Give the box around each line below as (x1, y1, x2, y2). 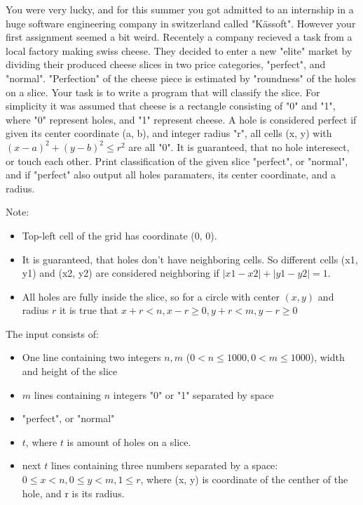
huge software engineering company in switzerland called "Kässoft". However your (6, 15, 356, 30)
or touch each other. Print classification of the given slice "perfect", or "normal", (6, 153, 348, 168)
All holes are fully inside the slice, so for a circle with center (22, 289, 280, 303)
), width (310, 350, 345, 365)
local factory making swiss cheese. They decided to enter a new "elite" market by (6, 43, 352, 58)
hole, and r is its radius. (22, 485, 125, 500)
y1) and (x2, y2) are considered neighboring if (22, 265, 219, 280)
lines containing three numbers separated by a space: (51, 458, 278, 473)
